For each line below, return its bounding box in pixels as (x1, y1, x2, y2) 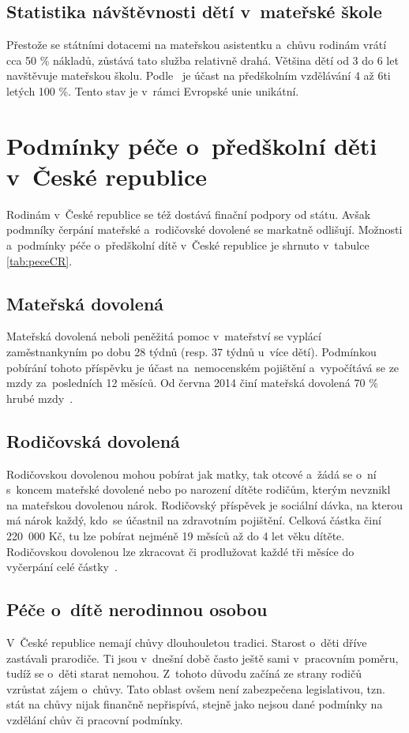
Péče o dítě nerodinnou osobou (6, 597, 268, 622)
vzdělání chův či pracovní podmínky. (6, 711, 183, 727)
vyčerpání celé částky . (6, 558, 118, 575)
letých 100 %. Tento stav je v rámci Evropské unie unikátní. (6, 82, 299, 99)
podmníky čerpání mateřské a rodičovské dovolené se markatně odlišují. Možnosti (6, 221, 403, 238)
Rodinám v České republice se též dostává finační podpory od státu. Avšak (6, 205, 371, 222)
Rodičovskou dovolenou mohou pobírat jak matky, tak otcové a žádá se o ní (6, 465, 377, 482)
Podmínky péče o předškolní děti (6, 129, 377, 161)
